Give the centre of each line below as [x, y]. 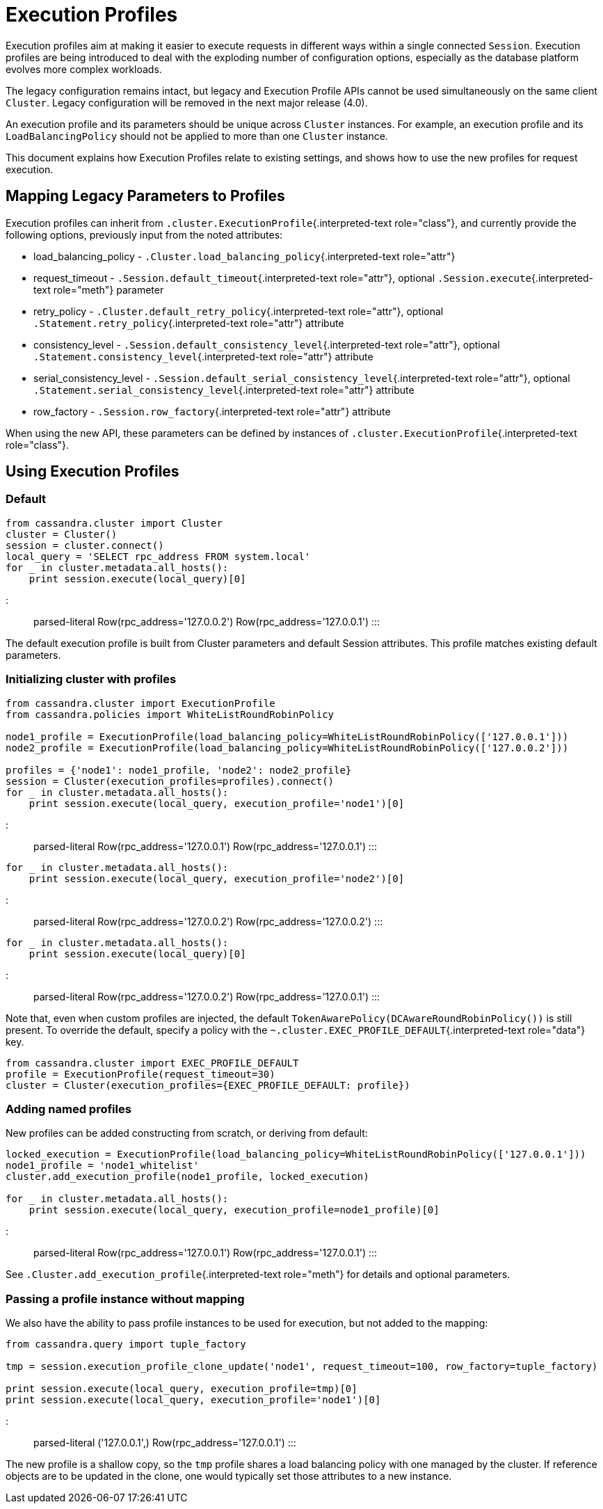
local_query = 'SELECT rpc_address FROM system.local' [158, 556]
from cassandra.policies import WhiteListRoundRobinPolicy [170, 714]
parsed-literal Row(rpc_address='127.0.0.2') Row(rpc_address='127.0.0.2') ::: [208, 921]
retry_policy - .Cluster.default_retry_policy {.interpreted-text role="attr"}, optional [239, 311]
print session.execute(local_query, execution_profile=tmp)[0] [182, 1389]
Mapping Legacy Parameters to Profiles [145, 196]
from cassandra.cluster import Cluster [114, 523]
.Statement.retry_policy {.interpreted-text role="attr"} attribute [189, 323]
